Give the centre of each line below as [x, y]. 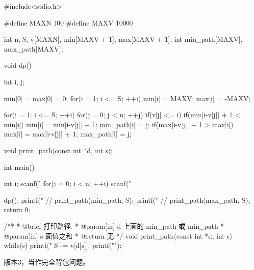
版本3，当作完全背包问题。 [47, 261]
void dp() [18, 65]
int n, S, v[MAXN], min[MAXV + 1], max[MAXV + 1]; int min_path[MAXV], [123, 39]
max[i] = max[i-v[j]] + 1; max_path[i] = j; [68, 134]
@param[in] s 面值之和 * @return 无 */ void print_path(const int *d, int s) [118, 235]
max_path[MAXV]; [34, 48]
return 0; [17, 209]
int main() [19, 167]
